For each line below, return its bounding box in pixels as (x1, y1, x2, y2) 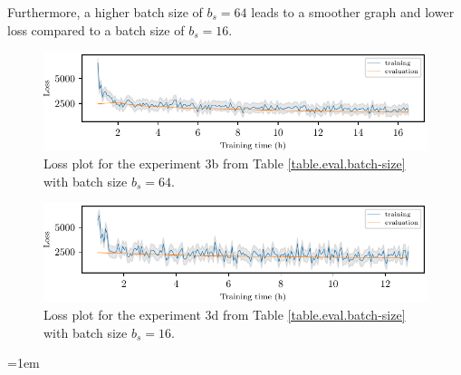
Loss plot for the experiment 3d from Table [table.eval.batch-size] (43, 305, 406, 324)
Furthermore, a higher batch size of (7, 3, 203, 21)
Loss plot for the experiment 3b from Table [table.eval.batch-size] (43, 154, 406, 173)
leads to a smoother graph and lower (251, 3, 455, 21)
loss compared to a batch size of (7, 20, 185, 39)
